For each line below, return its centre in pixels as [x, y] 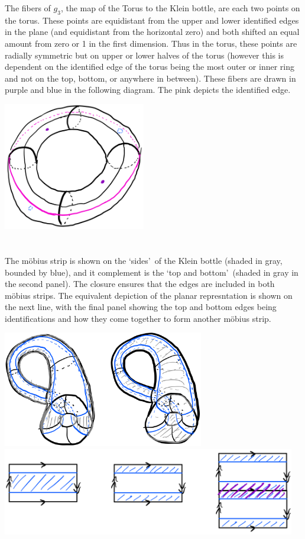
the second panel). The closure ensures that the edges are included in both [140, 284]
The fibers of [28, 8]
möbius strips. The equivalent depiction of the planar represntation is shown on [149, 295]
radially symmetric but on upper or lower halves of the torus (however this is [144, 55]
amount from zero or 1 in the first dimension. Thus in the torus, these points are [151, 43]
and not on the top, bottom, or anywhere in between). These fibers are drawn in [150, 78]
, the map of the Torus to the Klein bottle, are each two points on [180, 8]
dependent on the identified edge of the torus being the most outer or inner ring [150, 67]
